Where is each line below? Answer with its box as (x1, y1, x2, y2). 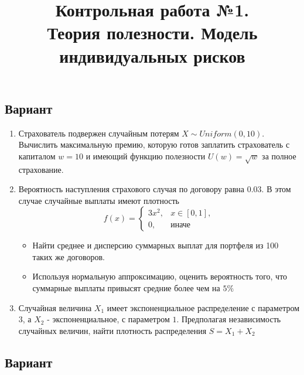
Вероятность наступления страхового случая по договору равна (18, 183, 244, 195)
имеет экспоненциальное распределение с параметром (107, 301, 300, 313)
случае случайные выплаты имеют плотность (18, 194, 179, 206)
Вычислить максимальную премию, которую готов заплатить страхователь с (18, 138, 290, 151)
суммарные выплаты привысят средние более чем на (32, 282, 220, 294)
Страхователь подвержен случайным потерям (18, 127, 179, 139)
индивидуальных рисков (59, 43, 245, 67)
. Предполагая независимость (176, 313, 281, 325)
